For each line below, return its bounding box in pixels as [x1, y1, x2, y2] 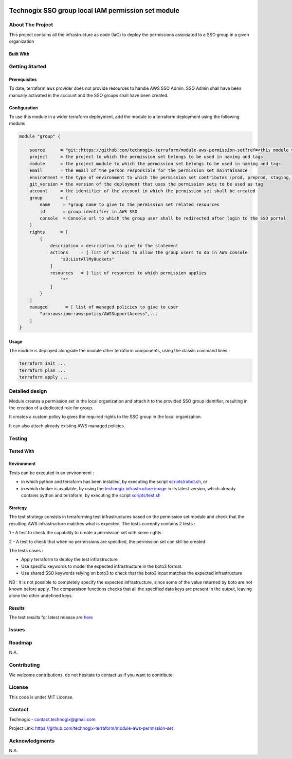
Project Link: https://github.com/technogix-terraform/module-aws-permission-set [9, 725, 174, 731]
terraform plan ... [19, 367, 66, 373]
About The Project [9, 21, 54, 28]
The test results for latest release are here [9, 614, 93, 620]
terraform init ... [19, 361, 66, 366]
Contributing [9, 661, 40, 668]
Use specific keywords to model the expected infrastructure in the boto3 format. [21, 563, 182, 569]
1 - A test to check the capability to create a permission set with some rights [9, 530, 162, 536]
